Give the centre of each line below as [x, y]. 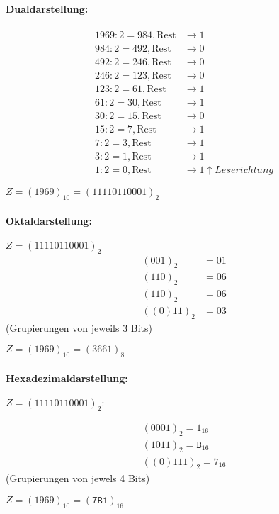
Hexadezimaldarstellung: [67, 378]
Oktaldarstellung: [49, 220]
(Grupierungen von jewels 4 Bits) [78, 478]
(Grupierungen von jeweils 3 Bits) [79, 327]
